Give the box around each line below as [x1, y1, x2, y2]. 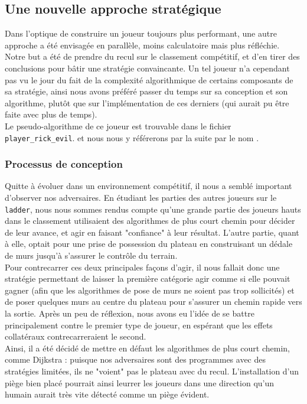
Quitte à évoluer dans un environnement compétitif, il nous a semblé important [5, 180, 292, 192]
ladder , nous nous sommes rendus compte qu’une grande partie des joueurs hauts [5, 203, 301, 215]
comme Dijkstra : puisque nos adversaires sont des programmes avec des [5, 353, 266, 366]
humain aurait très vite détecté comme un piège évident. [5, 388, 210, 400]
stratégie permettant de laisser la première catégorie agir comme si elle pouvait [5, 272, 290, 285]
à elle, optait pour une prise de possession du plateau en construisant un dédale [5, 237, 293, 250]
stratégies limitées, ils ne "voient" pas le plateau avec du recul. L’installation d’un [5, 364, 299, 377]
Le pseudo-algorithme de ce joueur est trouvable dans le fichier [5, 119, 231, 132]
